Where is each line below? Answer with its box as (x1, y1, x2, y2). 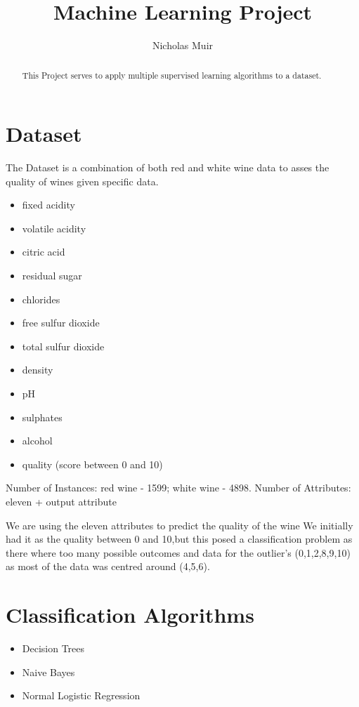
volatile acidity (22, 220, 86, 235)
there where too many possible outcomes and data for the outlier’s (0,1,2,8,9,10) (6, 545, 351, 560)
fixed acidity (22, 197, 75, 212)
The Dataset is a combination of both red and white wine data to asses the (6, 160, 329, 175)
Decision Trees (22, 641, 85, 656)
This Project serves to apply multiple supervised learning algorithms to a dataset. (22, 69, 322, 81)
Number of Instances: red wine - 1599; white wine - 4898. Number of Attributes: (6, 480, 351, 495)
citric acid (22, 244, 65, 259)
